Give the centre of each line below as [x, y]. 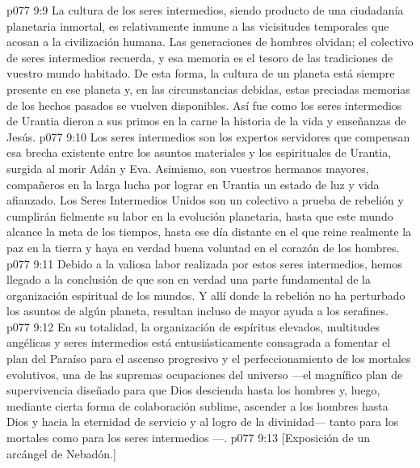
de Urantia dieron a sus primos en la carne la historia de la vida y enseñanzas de [206, 121]
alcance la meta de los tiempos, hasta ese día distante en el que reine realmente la [209, 232]
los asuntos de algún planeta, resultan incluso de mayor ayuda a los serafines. [197, 311]
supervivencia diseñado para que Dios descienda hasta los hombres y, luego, [193, 390]
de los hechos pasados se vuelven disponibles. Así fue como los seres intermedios [204, 105]
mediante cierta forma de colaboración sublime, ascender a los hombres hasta [197, 405]
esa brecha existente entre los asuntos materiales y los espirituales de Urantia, [199, 152]
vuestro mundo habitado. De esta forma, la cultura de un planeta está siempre [201, 73]
